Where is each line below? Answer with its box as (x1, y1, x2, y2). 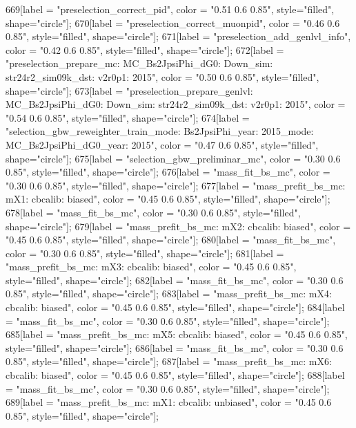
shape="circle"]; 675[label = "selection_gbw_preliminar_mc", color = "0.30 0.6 (6, 151, 341, 165)
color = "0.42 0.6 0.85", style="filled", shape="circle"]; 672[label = (6, 42, 284, 57)
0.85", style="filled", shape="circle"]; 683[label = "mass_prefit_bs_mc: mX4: (6, 286, 332, 301)
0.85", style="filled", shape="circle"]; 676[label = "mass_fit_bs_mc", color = (6, 165, 330, 179)
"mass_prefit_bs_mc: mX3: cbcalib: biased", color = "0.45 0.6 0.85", (6, 259, 297, 274)
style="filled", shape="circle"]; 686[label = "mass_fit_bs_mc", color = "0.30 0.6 (6, 340, 344, 355)
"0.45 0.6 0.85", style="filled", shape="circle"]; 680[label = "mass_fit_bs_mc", (6, 232, 336, 247)
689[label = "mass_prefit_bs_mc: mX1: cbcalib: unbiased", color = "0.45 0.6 (6, 395, 332, 409)
